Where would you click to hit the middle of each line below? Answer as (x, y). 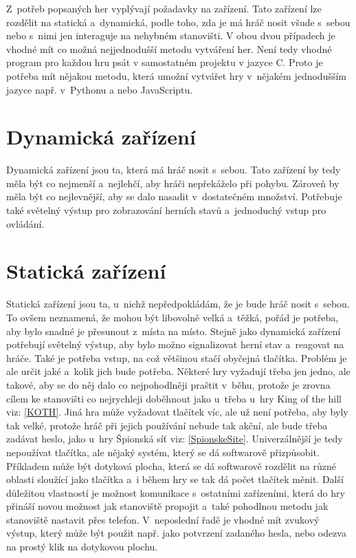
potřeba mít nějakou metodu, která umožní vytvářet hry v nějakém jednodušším (177, 75)
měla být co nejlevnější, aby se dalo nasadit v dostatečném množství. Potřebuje (174, 196)
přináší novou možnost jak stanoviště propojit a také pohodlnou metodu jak (167, 506)
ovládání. (25, 223)
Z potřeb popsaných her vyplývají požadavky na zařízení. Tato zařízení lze (164, 8)
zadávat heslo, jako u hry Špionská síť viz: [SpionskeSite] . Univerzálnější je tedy (175, 439)
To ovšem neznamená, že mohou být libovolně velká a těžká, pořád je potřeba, (173, 317)
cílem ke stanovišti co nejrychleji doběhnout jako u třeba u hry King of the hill (174, 398)
